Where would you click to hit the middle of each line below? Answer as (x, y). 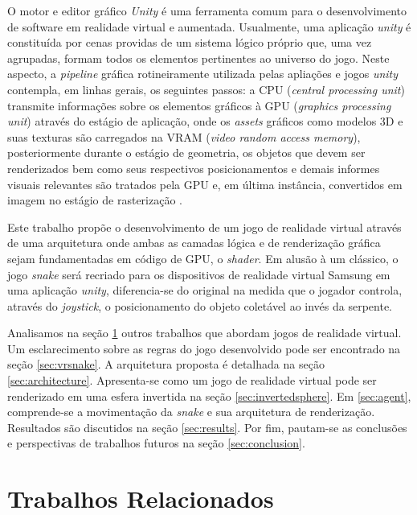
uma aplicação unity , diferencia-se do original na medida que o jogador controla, (205, 290)
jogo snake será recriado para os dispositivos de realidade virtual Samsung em (199, 274)
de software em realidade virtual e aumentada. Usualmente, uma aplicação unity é (209, 26)
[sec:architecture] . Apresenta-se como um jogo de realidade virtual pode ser (192, 380)
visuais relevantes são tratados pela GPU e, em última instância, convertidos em (205, 184)
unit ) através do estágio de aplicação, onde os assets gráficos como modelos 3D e (205, 121)
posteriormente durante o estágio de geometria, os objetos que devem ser (186, 152)
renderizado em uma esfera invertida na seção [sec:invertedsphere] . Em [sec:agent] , (209, 396)
